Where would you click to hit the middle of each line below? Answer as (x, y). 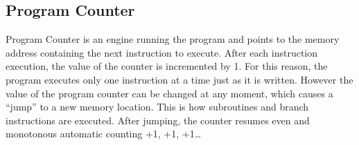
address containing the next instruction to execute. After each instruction (162, 52)
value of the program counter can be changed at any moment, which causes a (169, 93)
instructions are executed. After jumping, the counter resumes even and (158, 120)
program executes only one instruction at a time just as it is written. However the (179, 79)
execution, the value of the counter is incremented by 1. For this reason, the (167, 66)
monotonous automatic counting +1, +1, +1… (104, 134)
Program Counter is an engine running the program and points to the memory (173, 39)
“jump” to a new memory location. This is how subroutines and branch (157, 107)
